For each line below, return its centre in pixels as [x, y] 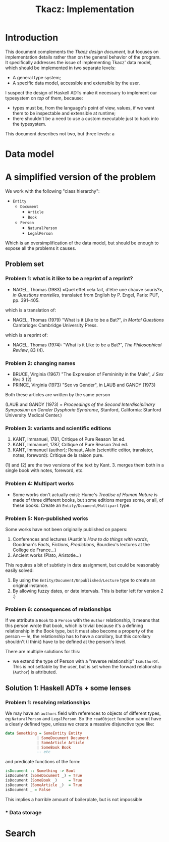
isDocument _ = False [28, 790]
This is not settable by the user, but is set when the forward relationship [87, 667]
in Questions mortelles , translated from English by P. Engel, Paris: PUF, [86, 295]
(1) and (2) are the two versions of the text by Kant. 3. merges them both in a [84, 465]
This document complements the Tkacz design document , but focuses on [82, 51]
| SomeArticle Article [61, 743]
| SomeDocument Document [63, 738]
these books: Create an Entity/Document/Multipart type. [72, 505]
